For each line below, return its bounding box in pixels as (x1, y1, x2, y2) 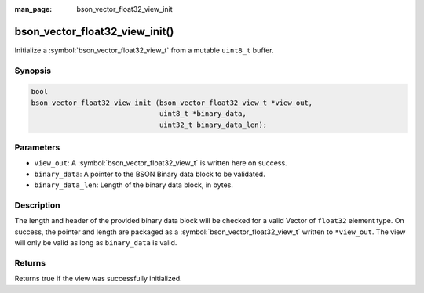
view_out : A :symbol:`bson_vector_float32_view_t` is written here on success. (34, 158, 287, 168)
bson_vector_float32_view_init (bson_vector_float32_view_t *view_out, (31, 98, 313, 107)
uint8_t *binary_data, (159, 110, 247, 118)
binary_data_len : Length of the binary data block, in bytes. (34, 180, 233, 190)
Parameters (14, 142, 60, 153)
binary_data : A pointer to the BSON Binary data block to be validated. (34, 169, 266, 179)
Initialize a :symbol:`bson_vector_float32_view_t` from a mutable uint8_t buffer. (14, 45, 274, 55)
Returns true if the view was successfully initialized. (14, 274, 182, 284)
